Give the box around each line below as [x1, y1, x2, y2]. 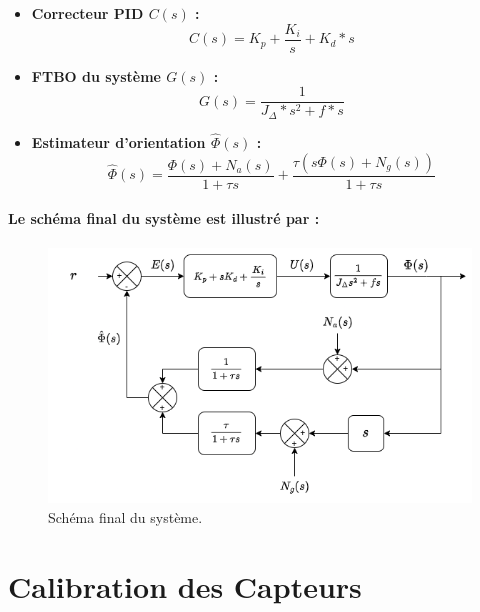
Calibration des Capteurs [8, 565, 362, 606]
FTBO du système [31, 65, 161, 86]
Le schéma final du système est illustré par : [8, 208, 320, 229]
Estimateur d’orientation [31, 131, 206, 152]
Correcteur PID [31, 3, 144, 23]
